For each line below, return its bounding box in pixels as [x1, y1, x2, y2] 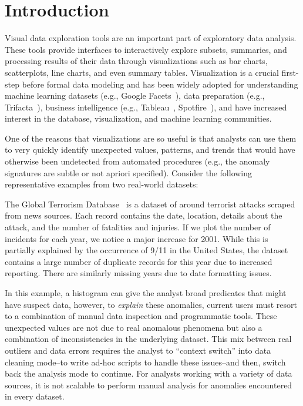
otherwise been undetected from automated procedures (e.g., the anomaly [5, 155, 270, 167]
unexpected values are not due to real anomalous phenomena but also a [5, 321, 262, 333]
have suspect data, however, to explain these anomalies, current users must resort [5, 298, 298, 310]
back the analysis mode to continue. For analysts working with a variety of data [5, 367, 292, 380]
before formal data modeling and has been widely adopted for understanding [22, 78, 298, 90]
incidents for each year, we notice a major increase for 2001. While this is [5, 232, 268, 244]
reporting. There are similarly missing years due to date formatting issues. [5, 267, 272, 279]
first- [281, 66, 299, 78]
